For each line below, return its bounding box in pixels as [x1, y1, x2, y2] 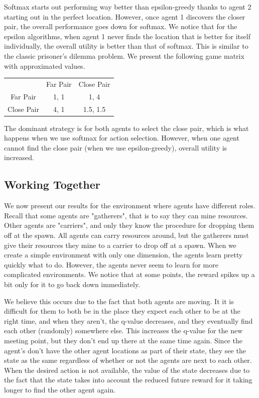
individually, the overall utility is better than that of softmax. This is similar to [4, 41, 248, 51]
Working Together [4, 177, 100, 192]
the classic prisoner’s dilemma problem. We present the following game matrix [4, 50, 244, 61]
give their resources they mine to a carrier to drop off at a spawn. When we [4, 239, 236, 250]
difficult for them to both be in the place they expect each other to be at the [4, 306, 240, 316]
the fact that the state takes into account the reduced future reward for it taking [4, 374, 252, 385]
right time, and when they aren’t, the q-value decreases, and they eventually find [4, 315, 253, 326]
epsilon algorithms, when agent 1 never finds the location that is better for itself [4, 31, 250, 41]
